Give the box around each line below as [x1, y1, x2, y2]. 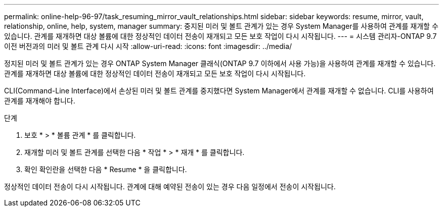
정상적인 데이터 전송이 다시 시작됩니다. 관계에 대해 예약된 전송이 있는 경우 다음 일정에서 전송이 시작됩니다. [4, 182, 336, 191]
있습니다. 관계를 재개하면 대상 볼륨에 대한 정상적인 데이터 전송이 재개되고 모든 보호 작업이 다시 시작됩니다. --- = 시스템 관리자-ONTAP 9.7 [4, 32, 437, 40]
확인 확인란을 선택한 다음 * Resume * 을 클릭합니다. [24, 165, 187, 174]
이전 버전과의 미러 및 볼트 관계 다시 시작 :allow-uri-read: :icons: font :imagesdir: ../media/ [4, 42, 292, 50]
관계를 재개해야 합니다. [4, 96, 75, 105]
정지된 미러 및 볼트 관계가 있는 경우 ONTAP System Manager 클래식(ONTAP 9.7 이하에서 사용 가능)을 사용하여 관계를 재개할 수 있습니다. [4, 59, 436, 68]
